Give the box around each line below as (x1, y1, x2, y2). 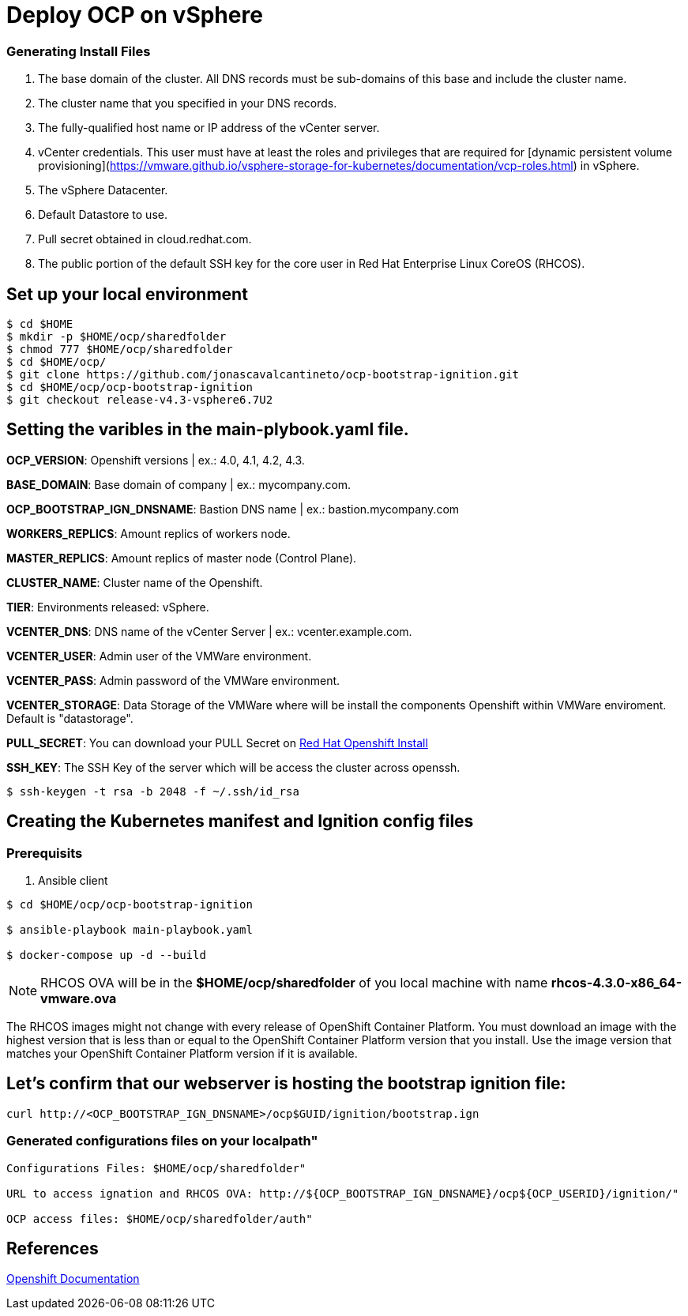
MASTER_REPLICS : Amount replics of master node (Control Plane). (6, 551, 357, 565)
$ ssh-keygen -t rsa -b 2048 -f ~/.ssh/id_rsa (6, 784, 299, 798)
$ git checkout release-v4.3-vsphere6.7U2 (6, 393, 273, 406)
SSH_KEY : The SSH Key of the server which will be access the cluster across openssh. (6, 760, 461, 774)
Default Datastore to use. (38, 208, 167, 222)
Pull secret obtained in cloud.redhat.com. (38, 232, 252, 246)
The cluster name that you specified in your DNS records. (38, 96, 337, 111)
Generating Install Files (6, 43, 151, 59)
